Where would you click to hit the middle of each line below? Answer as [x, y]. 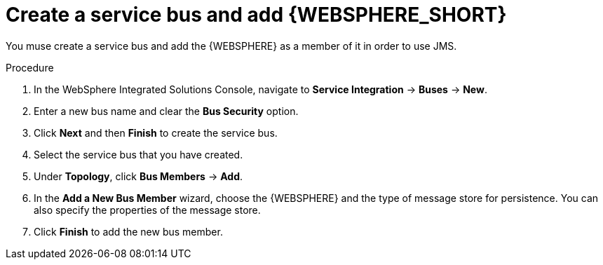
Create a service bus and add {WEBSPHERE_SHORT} [256, 15]
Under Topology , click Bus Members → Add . [138, 176]
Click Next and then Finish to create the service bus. [156, 132]
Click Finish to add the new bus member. [128, 231]
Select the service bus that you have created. [138, 154]
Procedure [30, 67]
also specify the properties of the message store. [147, 210]
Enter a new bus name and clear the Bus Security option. [166, 111]
